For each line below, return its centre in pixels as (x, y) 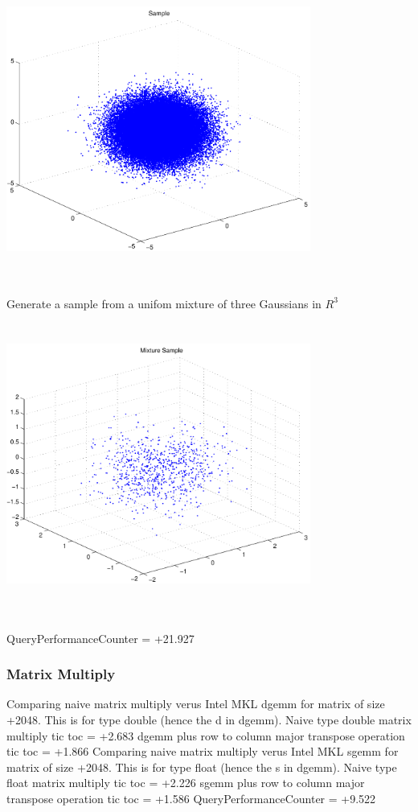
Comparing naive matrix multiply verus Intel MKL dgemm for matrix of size (196, 704)
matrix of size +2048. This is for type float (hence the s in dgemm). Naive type (202, 767)
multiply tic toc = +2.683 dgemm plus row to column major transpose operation (206, 735)
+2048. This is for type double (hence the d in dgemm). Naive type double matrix (209, 720)
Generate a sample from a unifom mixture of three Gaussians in (164, 303)
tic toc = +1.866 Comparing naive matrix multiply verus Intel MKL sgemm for (203, 751)
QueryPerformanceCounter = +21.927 (100, 638)
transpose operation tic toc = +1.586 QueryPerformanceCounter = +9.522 (191, 799)
